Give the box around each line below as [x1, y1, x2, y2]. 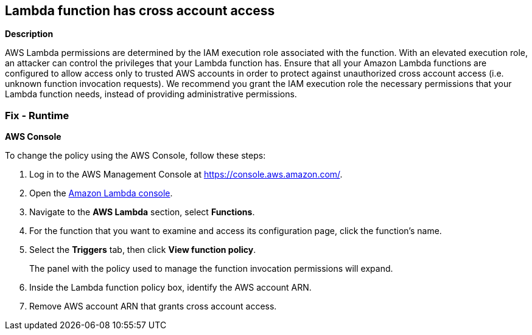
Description [5, 29, 54, 40]
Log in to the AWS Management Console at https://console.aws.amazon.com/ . [29, 169, 343, 180]
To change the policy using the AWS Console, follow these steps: [5, 150, 266, 161]
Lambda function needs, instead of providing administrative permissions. [5, 89, 297, 100]
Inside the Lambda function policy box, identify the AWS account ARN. [29, 282, 312, 293]
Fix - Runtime [5, 109, 69, 122]
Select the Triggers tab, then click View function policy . [29, 244, 256, 255]
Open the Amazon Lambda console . [29, 188, 173, 199]
